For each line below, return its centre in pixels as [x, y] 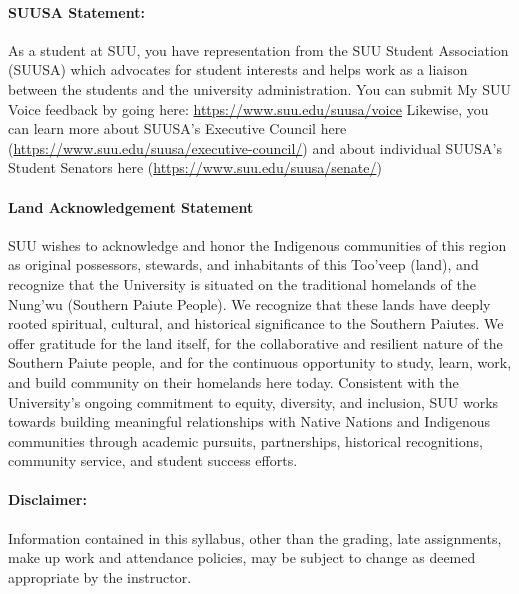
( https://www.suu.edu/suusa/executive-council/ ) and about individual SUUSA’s [255, 147]
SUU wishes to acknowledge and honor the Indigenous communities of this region [257, 244]
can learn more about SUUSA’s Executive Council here [177, 128]
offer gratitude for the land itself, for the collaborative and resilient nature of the [255, 342]
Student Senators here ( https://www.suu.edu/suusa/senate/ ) [195, 167]
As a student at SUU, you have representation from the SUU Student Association [258, 49]
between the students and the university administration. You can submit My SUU [259, 88]
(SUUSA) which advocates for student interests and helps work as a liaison [238, 69]
